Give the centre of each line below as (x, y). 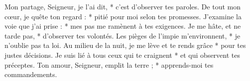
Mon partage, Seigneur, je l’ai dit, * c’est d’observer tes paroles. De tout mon (123, 6)
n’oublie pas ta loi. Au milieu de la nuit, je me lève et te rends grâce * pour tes (125, 45)
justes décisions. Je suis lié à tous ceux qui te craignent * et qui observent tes (123, 55)
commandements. (31, 74)
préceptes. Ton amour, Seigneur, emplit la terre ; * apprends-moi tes (109, 64)
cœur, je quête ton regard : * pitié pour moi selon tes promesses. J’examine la (123, 16)
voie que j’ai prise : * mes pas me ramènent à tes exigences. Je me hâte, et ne (123, 26)
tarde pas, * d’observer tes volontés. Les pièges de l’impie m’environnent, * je (123, 35)
